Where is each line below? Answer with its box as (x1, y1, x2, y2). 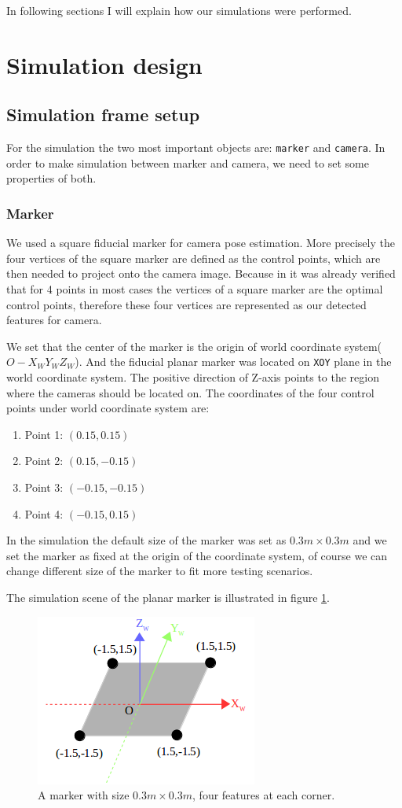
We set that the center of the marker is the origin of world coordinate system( (6, 338, 382, 354)
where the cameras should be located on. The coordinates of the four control (6, 384, 375, 400)
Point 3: (24, 479, 64, 496)
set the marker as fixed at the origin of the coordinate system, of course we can (6, 547, 388, 563)
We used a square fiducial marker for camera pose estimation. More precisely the (6, 234, 395, 251)
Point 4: (24, 505, 64, 522)
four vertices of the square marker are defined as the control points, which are (6, 249, 381, 266)
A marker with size (38, 787, 130, 803)
